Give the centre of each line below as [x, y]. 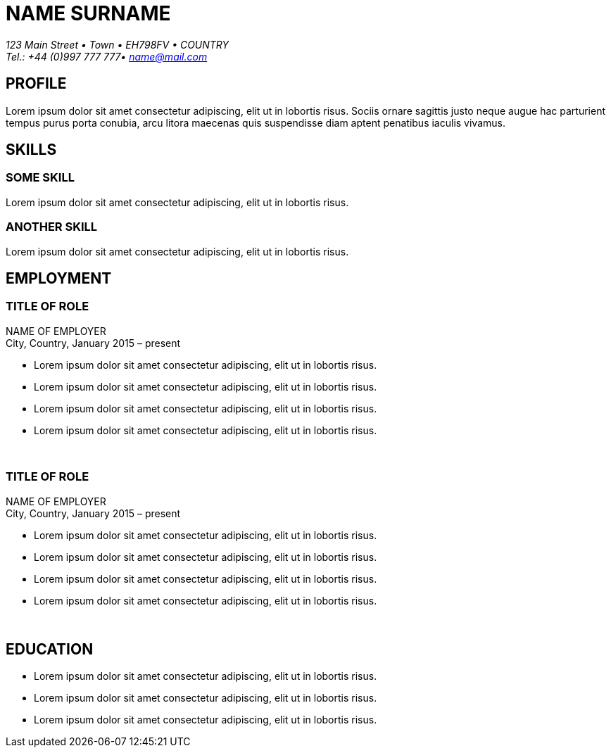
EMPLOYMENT [59, 278]
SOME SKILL [40, 178]
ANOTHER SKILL [52, 227]
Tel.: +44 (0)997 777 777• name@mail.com [107, 56]
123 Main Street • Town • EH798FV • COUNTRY [118, 44]
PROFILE [36, 84]
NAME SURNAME [88, 13]
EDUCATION [50, 649]
